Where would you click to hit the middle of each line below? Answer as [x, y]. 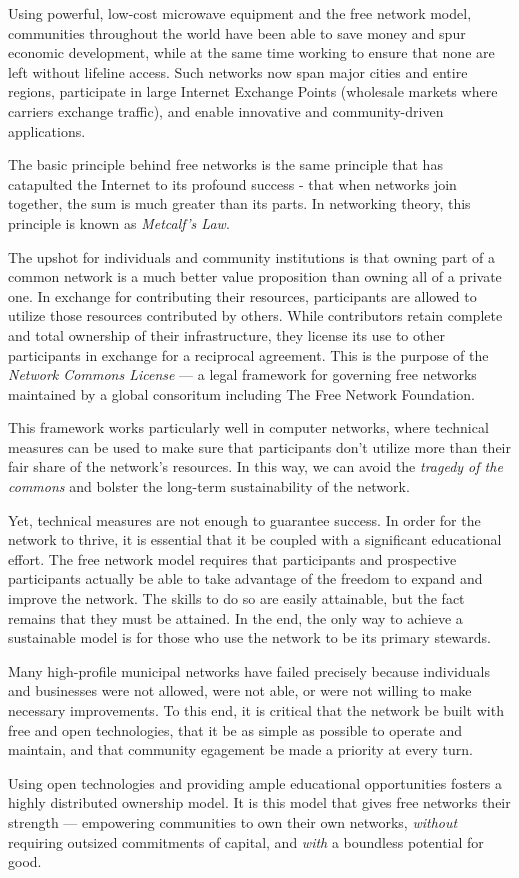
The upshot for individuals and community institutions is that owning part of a [252, 256]
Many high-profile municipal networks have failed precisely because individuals [249, 670]
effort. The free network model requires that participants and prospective [232, 558]
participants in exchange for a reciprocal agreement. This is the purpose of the [248, 354]
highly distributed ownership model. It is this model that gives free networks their [259, 802]
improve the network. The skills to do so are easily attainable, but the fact [236, 598]
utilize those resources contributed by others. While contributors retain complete [255, 315]
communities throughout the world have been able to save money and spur [237, 32]
